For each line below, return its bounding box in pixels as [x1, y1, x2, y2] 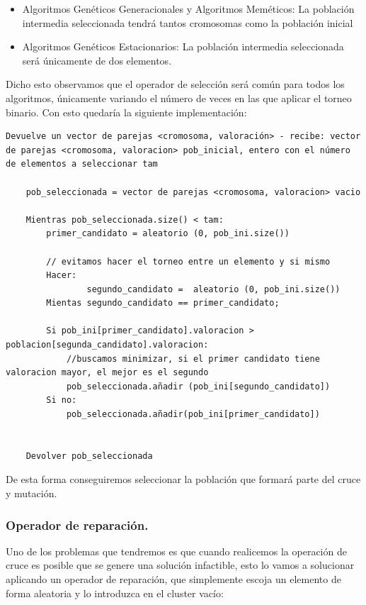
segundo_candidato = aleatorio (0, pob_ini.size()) [86, 284, 341, 294]
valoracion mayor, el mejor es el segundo [6, 367, 209, 378]
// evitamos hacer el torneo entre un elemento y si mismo [46, 256, 331, 267]
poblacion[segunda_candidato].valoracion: [6, 340, 209, 350]
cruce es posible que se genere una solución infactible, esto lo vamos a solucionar [6, 557, 355, 572]
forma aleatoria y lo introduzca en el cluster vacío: [6, 585, 224, 600]
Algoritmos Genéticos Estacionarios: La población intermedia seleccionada [22, 39, 344, 54]
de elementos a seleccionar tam [6, 159, 158, 170]
